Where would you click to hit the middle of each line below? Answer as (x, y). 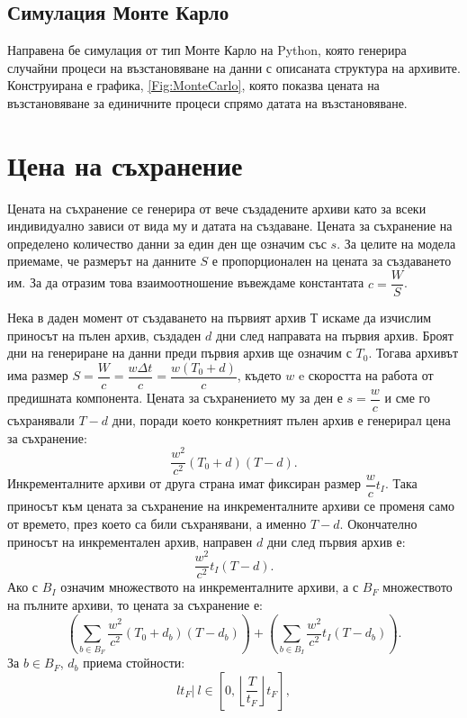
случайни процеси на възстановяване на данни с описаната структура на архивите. (234, 67)
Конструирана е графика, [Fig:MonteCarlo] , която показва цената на (193, 85)
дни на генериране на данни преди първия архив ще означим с (180, 353)
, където (259, 375)
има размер (38, 375)
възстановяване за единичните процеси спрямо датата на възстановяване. (207, 102)
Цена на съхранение (125, 164)
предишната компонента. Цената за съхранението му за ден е (175, 398)
